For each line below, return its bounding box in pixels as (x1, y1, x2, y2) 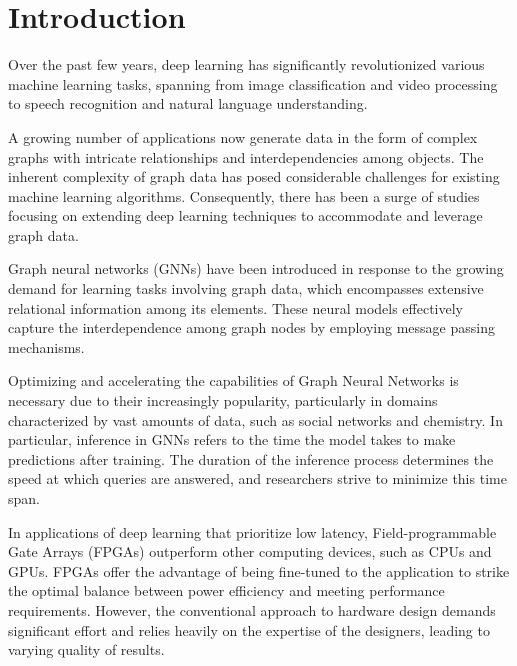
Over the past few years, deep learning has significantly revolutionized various (8, 54, 485, 75)
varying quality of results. (8, 639, 165, 660)
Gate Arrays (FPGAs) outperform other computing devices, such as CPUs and (8, 541, 492, 562)
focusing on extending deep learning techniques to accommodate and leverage (8, 205, 483, 226)
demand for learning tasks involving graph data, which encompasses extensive (8, 278, 484, 299)
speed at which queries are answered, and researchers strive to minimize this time (8, 468, 507, 489)
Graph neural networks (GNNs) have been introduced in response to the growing (8, 258, 504, 279)
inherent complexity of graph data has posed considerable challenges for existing (8, 166, 500, 187)
